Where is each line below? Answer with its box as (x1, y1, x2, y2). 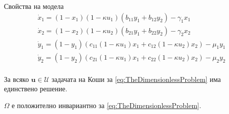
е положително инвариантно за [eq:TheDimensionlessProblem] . (11, 100, 201, 110)
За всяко (4, 74, 29, 84)
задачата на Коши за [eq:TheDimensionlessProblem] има (51, 74, 221, 84)
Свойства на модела (4, 1, 64, 11)
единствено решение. (4, 83, 67, 94)
